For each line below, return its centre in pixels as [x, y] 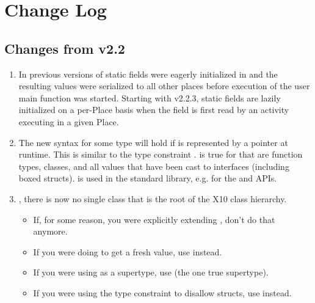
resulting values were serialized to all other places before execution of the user [164, 86]
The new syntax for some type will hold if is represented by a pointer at [153, 142]
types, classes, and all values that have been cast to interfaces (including [154, 166]
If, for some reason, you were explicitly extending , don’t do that [154, 219]
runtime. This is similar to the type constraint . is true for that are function [161, 154]
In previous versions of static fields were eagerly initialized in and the [148, 74]
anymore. [50, 231]
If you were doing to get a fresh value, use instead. [128, 251]
